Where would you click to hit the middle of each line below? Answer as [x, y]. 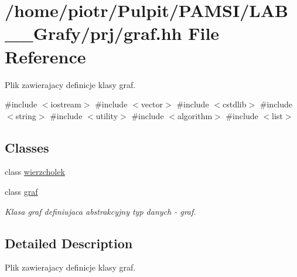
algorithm [195, 115]
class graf [21, 192]
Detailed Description [69, 243]
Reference [45, 56]
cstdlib [234, 104]
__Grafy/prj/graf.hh [93, 33]
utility [107, 115]
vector [152, 104]
